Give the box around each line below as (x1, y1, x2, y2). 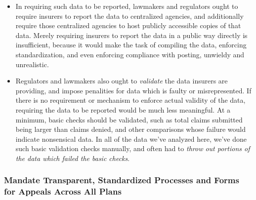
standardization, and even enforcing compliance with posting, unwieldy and (15, 49, 245, 59)
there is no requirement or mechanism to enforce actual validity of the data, (15, 95, 246, 105)
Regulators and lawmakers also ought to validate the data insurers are (15, 76, 228, 86)
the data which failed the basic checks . (15, 153, 130, 163)
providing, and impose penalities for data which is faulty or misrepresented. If (15, 85, 252, 95)
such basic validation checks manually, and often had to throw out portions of (15, 143, 250, 154)
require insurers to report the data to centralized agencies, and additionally (15, 10, 244, 21)
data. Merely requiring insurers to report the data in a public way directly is (15, 30, 248, 40)
